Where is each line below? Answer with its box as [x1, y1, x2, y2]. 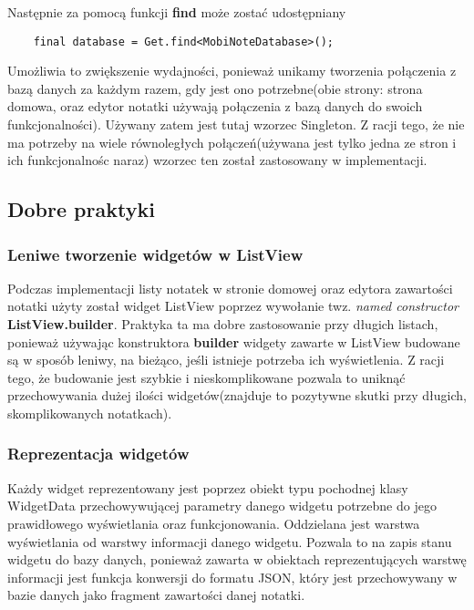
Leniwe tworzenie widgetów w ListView [7, 243, 304, 265]
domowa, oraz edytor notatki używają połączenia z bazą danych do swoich [7, 97, 423, 116]
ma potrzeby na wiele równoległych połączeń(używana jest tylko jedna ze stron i [7, 132, 457, 151]
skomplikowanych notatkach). [7, 403, 172, 422]
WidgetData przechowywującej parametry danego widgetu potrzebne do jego [7, 496, 437, 515]
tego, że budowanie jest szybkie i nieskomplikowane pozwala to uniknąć [7, 367, 406, 387]
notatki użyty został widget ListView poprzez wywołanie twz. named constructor [7, 296, 459, 315]
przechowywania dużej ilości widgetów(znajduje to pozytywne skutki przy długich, [7, 386, 467, 405]
